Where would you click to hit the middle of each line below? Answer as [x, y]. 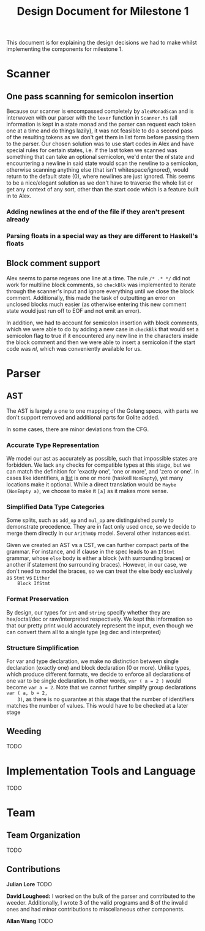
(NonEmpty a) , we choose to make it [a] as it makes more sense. [87, 491]
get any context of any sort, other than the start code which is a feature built [102, 190]
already [18, 220]
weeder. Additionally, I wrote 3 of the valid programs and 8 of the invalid [97, 902]
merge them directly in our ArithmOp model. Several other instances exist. [99, 533]
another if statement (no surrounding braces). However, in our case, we [97, 565]
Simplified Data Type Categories [56, 507]
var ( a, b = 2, [27, 693]
